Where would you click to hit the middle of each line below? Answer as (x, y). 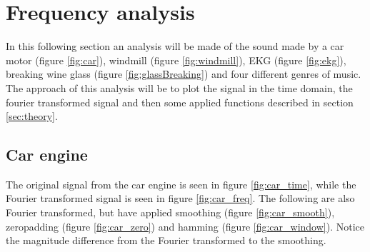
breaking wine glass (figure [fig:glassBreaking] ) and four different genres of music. (184, 74)
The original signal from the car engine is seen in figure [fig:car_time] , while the (181, 184)
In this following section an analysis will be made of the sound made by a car (175, 46)
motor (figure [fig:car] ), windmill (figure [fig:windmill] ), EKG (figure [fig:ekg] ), (176, 60)
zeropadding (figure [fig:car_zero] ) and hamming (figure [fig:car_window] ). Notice (185, 226)
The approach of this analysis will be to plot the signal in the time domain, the (179, 87)
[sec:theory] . (32, 116)
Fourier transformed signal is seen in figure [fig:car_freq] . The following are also (180, 198)
